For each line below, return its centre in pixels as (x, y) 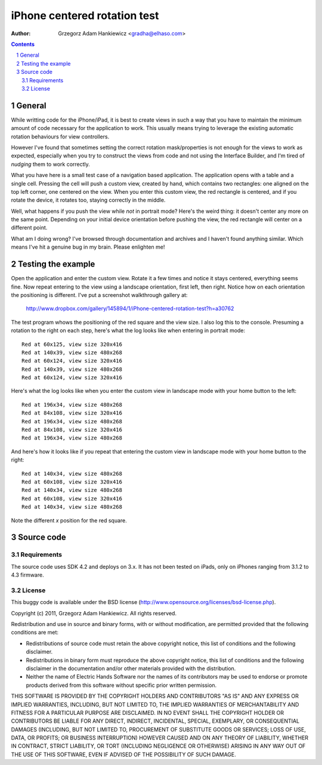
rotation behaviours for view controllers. (60, 137)
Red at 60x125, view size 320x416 (72, 344)
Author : (21, 33)
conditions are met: (35, 633)
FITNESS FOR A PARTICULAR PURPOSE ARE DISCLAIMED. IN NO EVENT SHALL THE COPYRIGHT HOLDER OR (148, 713)
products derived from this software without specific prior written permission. (121, 685)
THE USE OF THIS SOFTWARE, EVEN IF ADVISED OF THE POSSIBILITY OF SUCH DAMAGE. (124, 754)
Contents (23, 44)
